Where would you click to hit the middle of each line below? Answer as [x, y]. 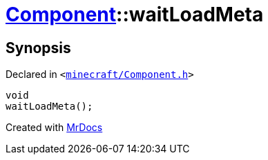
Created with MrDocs [54, 128]
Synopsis [38, 48]
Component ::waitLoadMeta [135, 14]
